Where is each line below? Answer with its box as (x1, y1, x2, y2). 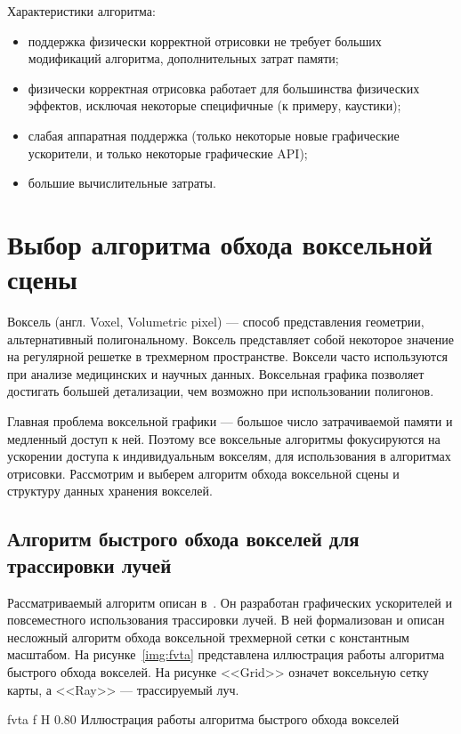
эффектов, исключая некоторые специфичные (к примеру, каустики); (28, 96, 401, 115)
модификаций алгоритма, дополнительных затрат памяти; (28, 49, 339, 68)
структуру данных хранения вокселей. (7, 481, 213, 500)
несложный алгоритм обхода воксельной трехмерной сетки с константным (7, 627, 409, 646)
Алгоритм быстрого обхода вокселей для (7, 525, 360, 553)
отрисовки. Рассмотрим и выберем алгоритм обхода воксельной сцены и (7, 464, 400, 482)
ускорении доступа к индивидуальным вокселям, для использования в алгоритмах (7, 447, 451, 465)
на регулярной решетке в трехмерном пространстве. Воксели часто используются (7, 347, 448, 366)
